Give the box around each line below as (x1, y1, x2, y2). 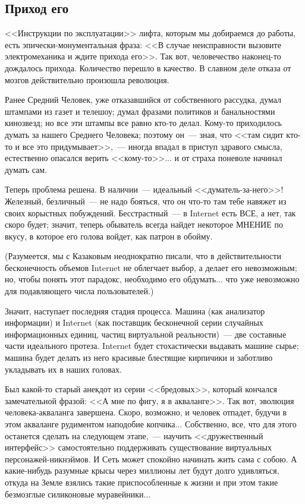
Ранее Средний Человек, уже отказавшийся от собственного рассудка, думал (5, 93, 282, 106)
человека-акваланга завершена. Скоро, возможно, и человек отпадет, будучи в (5, 406, 287, 418)
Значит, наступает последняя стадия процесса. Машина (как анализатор (5, 304, 265, 317)
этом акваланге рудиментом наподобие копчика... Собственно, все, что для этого (5, 418, 297, 430)
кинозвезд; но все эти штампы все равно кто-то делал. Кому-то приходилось (5, 116, 282, 129)
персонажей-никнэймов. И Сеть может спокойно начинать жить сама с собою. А (5, 452, 297, 465)
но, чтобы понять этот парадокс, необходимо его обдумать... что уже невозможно (5, 273, 300, 285)
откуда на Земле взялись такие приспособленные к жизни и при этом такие (5, 475, 278, 488)
